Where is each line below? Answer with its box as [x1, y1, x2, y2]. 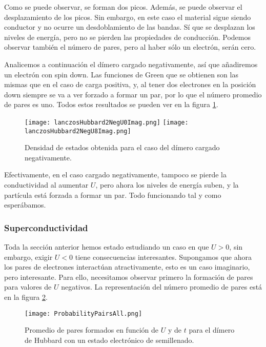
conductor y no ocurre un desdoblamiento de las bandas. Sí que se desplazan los [4, 22, 255, 32]
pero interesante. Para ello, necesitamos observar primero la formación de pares [4, 271, 253, 282]
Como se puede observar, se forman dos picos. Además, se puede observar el [4, 2, 242, 12]
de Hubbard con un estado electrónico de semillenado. [25, 334, 194, 345]
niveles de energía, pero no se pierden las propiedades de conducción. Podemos [4, 31, 251, 42]
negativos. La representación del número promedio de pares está [61, 281, 262, 292]
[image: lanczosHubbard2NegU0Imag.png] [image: [25, 118, 189, 126]
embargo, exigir [4, 251, 53, 262]
